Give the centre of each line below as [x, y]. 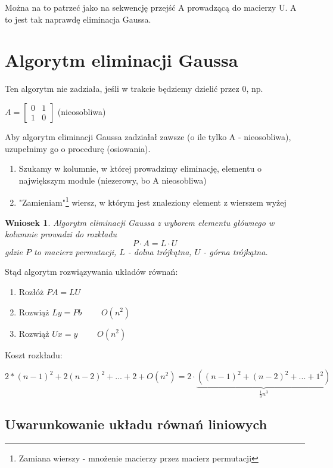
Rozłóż [31, 291]
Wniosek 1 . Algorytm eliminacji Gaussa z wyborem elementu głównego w [140, 222]
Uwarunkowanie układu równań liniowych [136, 424]
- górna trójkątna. [236, 251]
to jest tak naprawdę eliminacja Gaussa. [78, 19]
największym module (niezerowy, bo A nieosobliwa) [113, 180]
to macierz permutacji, [75, 251]
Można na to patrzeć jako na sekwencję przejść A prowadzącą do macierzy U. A [151, 7]
